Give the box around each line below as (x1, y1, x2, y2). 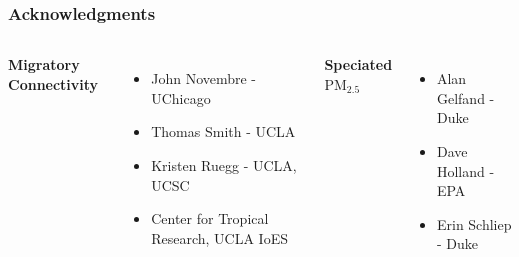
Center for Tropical (151, 208, 269, 229)
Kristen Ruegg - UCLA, (151, 155, 297, 175)
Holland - (436, 160, 495, 181)
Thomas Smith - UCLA (151, 121, 296, 142)
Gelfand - (436, 87, 495, 108)
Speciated (324, 54, 393, 75)
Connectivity (8, 73, 99, 94)
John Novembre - (151, 68, 257, 89)
